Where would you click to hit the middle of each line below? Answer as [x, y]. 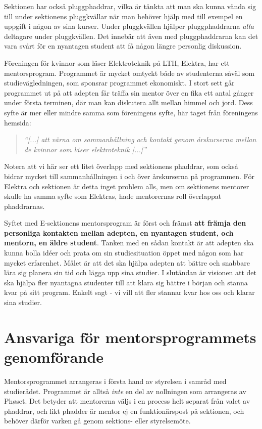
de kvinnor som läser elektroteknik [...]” [85, 149]
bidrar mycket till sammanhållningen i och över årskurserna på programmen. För [129, 176]
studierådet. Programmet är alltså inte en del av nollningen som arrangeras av [125, 391]
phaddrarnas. [24, 206]
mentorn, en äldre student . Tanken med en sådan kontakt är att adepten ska [129, 243]
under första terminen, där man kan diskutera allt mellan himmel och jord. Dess [128, 102]
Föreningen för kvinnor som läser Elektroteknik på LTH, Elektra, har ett [117, 62]
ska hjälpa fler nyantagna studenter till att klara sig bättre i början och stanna [126, 282]
